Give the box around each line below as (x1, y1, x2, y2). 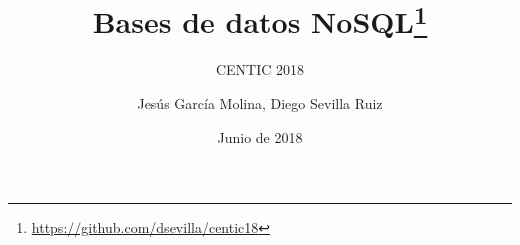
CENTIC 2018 (215, 59, 305, 80)
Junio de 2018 (217, 126, 303, 147)
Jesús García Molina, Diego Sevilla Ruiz (137, 93, 383, 114)
